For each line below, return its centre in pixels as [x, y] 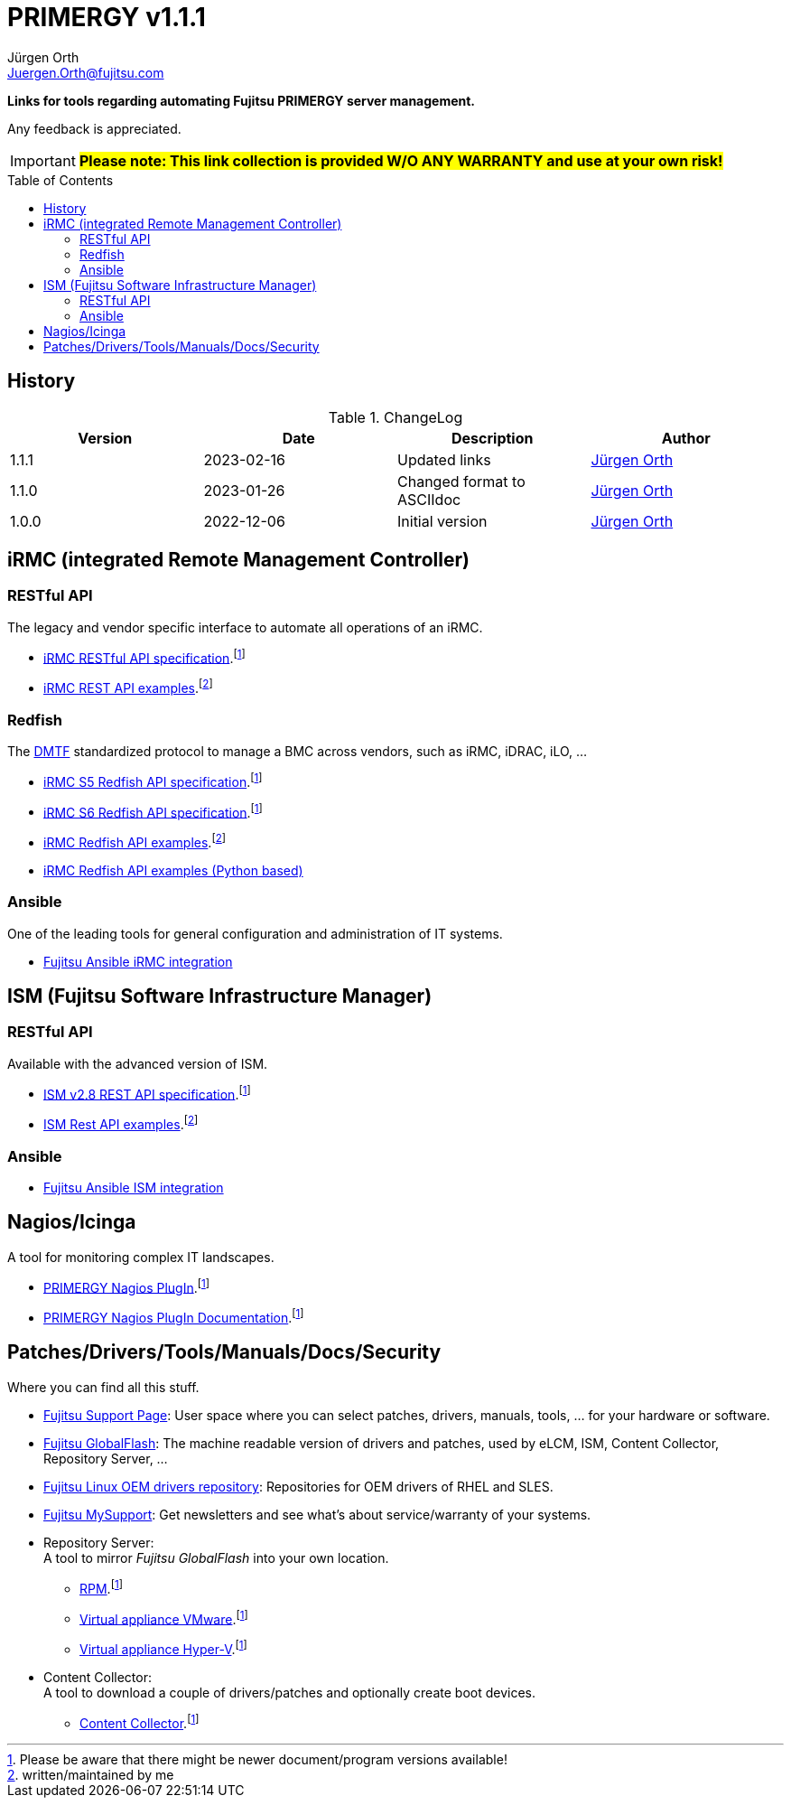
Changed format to [461, 481]
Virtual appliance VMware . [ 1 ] [164, 1618]
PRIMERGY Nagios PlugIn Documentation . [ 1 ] [174, 1317]
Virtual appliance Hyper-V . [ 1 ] [163, 1648]
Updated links [444, 459]
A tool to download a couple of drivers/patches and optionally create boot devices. [290, 1692]
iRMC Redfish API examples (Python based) [173, 870]
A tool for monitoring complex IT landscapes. [141, 1257]
